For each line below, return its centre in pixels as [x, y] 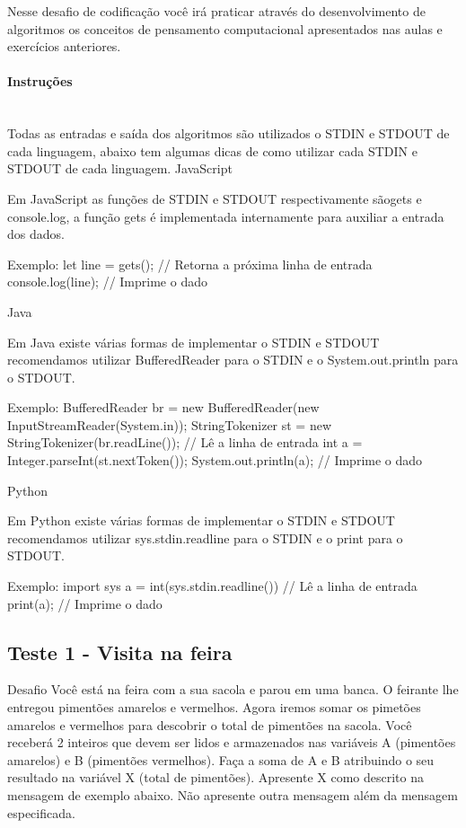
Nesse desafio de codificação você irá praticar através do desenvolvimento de [216, 11]
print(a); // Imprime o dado [85, 603]
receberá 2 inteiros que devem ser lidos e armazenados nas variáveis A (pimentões [232, 742]
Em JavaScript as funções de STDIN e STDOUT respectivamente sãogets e [215, 198]
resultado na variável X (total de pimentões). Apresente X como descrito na [215, 777]
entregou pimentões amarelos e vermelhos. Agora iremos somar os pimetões [214, 707]
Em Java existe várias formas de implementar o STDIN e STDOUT [193, 342]
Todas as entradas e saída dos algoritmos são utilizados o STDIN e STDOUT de [229, 133]
